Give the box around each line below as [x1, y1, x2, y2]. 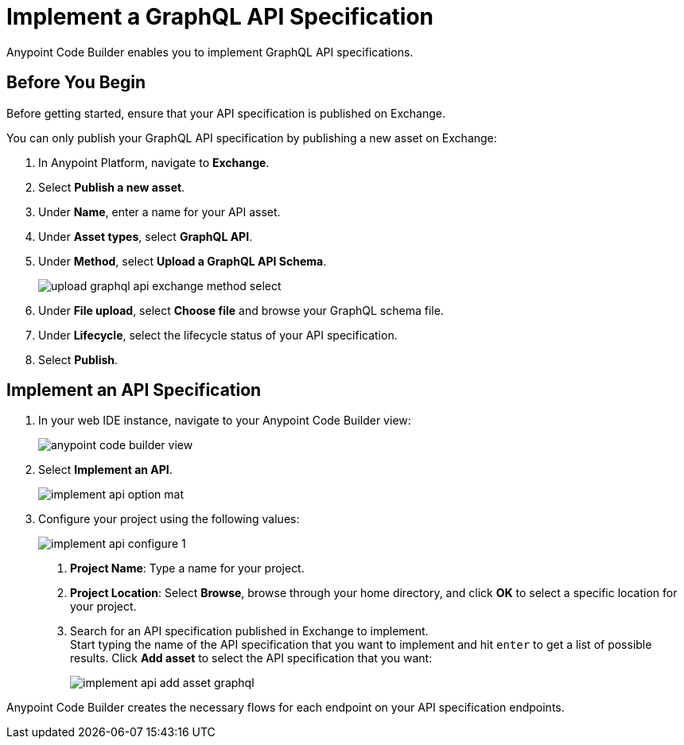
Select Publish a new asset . [38, 180, 185, 194]
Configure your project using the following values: [38, 512, 300, 526]
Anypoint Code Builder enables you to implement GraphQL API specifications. [6, 45, 414, 59]
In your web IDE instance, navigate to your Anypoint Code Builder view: [38, 413, 411, 428]
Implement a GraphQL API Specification [6, 3, 434, 30]
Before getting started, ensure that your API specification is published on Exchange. [6, 106, 445, 120]
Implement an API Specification [6, 380, 262, 401]
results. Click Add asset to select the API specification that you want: [70, 651, 433, 665]
